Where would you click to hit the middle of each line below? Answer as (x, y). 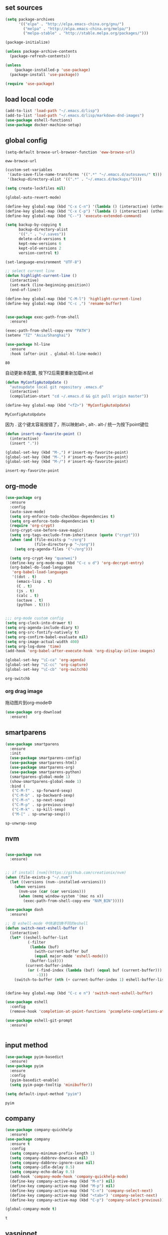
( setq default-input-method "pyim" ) (43, 1094)
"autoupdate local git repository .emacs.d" (57, 387)
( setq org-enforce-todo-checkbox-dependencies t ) (62, 517)
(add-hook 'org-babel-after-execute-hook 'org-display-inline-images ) (80, 651)
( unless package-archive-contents (41, 52)
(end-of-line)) (25, 290)
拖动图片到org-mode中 (29, 703)
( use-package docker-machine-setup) (43, 125)
